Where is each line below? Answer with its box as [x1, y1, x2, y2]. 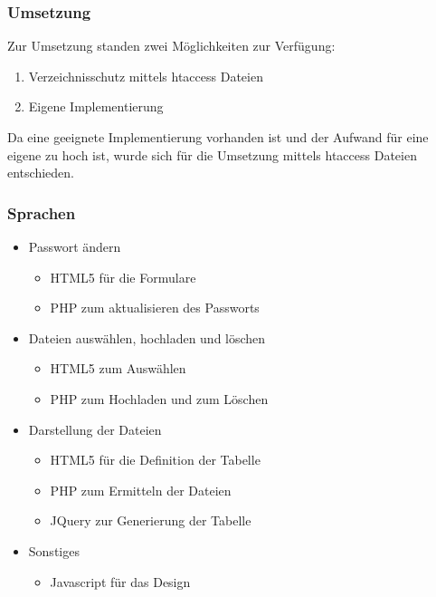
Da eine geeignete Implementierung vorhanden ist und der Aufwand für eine [7, 128, 429, 146]
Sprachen [7, 201, 76, 224]
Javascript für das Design [50, 572, 191, 591]
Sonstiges [28, 541, 80, 560]
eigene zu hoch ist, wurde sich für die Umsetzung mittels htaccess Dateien [7, 145, 417, 164]
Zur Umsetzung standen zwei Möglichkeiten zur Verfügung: [7, 36, 336, 55]
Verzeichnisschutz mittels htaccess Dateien [28, 66, 263, 85]
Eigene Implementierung [28, 97, 164, 116]
